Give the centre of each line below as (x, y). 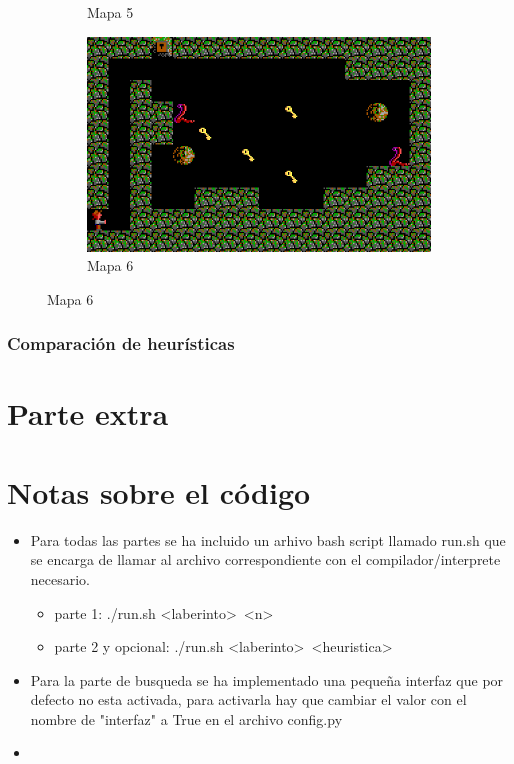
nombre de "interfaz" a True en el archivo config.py (186, 718)
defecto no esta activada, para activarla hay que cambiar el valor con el (248, 699)
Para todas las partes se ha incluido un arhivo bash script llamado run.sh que (268, 539)
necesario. (60, 578)
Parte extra (88, 413)
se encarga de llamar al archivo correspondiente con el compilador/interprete (265, 559)
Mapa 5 (110, 12)
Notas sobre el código (159, 491)
